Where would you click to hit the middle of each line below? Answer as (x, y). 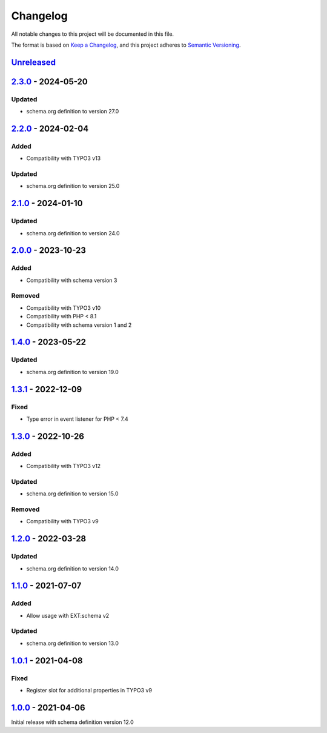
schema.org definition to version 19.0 (73, 372)
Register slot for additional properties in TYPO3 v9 (89, 690)
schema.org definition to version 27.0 (73, 112)
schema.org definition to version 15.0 (72, 494)
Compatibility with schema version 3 (72, 280)
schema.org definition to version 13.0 (73, 643)
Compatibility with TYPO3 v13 (64, 158)
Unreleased (34, 62)
